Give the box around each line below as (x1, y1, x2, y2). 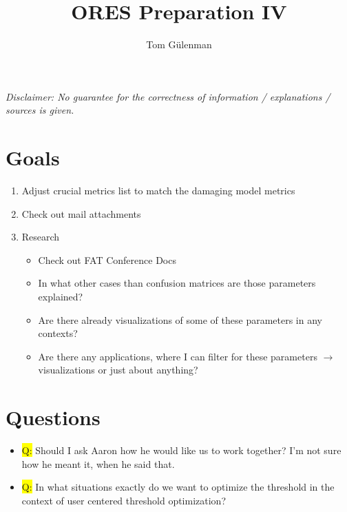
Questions (6, 403, 101, 431)
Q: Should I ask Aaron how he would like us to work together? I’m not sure (21, 443, 341, 458)
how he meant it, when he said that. (21, 456, 175, 471)
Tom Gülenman (146, 37, 212, 52)
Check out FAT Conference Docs (38, 252, 176, 267)
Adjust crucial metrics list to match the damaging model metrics (21, 183, 295, 198)
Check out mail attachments (21, 206, 141, 221)
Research (21, 229, 60, 244)
